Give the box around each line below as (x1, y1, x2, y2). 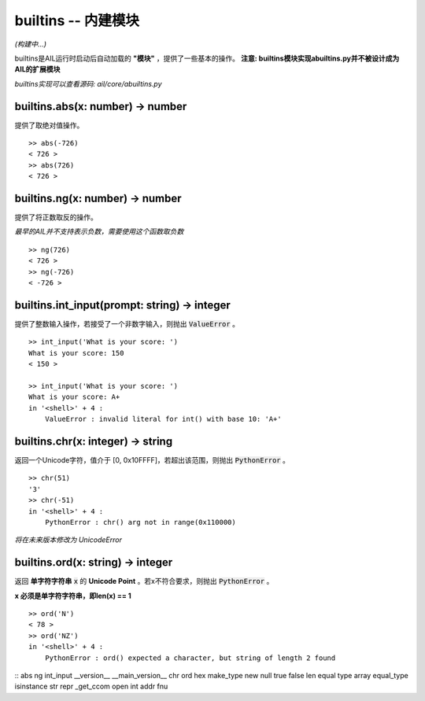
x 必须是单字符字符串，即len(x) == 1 (14, 591, 131, 600)
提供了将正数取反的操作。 (14, 212, 98, 222)
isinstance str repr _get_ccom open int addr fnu (14, 681, 168, 692)
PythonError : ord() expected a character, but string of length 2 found (44, 653, 336, 662)
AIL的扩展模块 (14, 65, 61, 74)
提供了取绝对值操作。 (14, 120, 84, 130)
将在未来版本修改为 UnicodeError (14, 535, 122, 544)
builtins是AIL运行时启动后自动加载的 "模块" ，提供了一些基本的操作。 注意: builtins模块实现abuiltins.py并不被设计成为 (14, 53, 400, 63)
